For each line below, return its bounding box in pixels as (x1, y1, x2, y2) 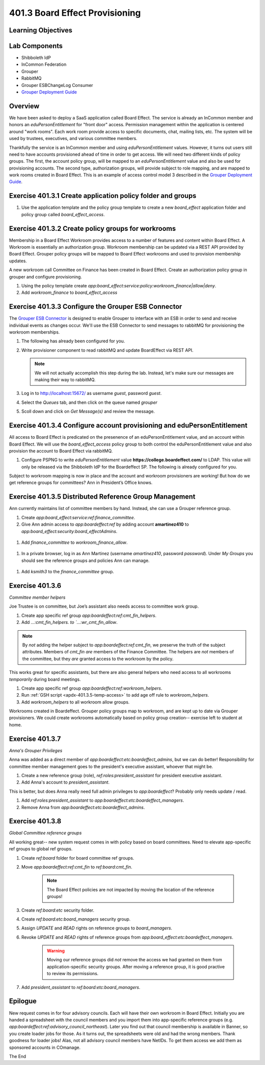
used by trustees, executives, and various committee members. (9, 136, 137, 141)
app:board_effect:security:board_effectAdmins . (21, 528, 118, 534)
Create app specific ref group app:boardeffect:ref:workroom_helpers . (21, 685, 162, 691)
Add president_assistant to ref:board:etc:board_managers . (21, 984, 141, 990)
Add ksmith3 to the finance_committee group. (21, 569, 114, 575)
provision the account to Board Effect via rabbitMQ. (9, 448, 113, 454)
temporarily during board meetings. (9, 676, 81, 682)
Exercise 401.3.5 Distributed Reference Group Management (9, 493, 196, 501)
